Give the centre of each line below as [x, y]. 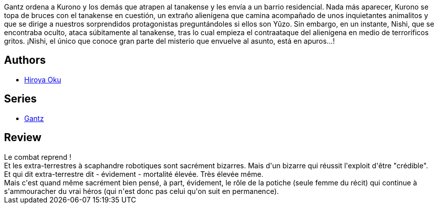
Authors [25, 60]
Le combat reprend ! [38, 157]
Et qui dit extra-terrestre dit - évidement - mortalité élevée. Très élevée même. [134, 174]
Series [20, 99]
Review [23, 138]
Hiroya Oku [43, 79]
